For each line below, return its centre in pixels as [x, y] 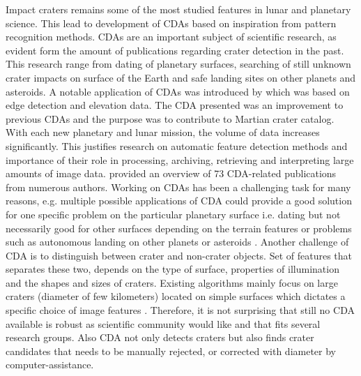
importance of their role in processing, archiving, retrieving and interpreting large [180, 159]
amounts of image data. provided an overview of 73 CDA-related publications [171, 173]
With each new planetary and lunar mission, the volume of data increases [163, 132]
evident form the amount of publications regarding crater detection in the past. [175, 50]
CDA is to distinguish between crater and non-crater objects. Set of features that [179, 255]
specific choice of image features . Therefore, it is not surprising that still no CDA [180, 310]
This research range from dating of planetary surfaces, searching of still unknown [178, 64]
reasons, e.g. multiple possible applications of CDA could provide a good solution [179, 201]
